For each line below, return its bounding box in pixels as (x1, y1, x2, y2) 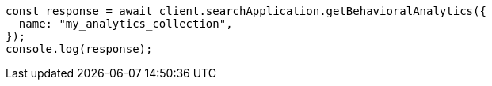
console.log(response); (6, 43, 153, 55)
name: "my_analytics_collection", (18, 17, 233, 30)
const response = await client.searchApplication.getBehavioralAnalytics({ (6, 5, 486, 17)
